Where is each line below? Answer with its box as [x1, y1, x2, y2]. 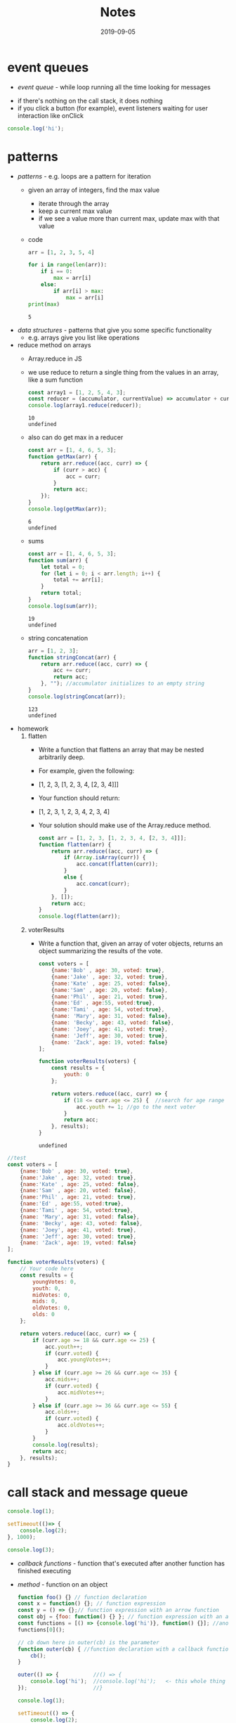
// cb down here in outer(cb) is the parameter [17, 1639, 159, 1646]
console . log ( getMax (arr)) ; [27, 505, 107, 512]
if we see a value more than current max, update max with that [38, 214, 220, 222]
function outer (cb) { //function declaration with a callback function [17, 1646, 232, 1653]
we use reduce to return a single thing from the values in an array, [27, 368, 219, 376]
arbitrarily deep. [38, 753, 85, 761]
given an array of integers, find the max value [27, 186, 160, 194]
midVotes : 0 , [32, 1291, 71, 1298]
